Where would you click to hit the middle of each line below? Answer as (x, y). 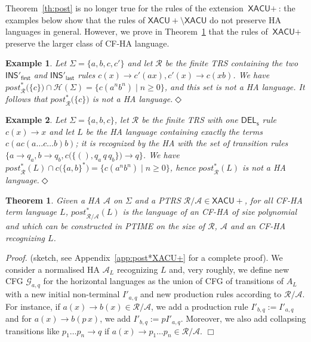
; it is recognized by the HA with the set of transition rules (182, 143)
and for (19, 318)
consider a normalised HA (53, 269)
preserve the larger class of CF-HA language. (87, 43)
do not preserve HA (245, 19)
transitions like (33, 330)
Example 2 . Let (36, 120)
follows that (27, 99)
